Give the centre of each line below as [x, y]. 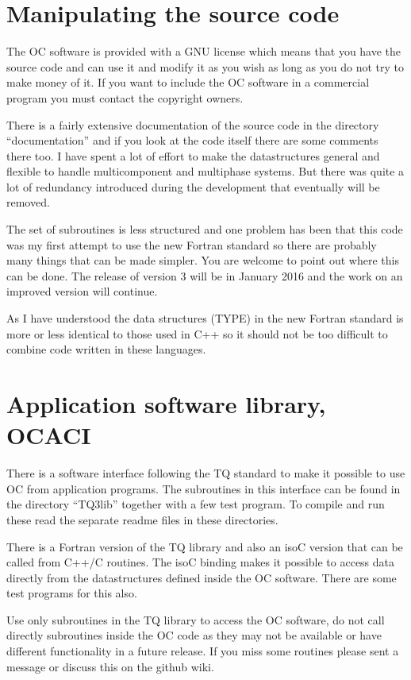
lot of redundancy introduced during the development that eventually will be [193, 186]
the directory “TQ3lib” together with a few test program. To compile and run [196, 504]
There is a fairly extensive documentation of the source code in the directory [193, 124]
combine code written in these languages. [106, 349]
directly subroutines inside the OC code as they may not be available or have [194, 635]
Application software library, [166, 404]
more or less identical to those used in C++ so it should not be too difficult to [197, 333]
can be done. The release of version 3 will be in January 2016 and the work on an [205, 275]
